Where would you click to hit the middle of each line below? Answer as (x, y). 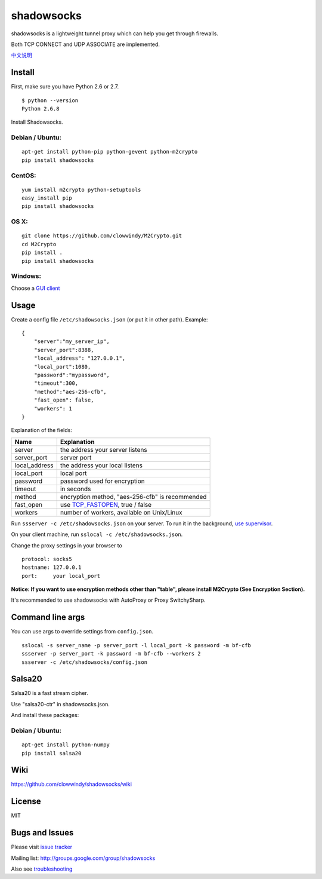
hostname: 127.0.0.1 (52, 567)
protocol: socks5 (47, 559)
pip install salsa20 (52, 753)
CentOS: (24, 175)
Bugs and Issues (42, 833)
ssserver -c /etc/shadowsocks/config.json (85, 662)
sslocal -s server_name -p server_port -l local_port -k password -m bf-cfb (137, 645)
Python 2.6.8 (41, 109)
